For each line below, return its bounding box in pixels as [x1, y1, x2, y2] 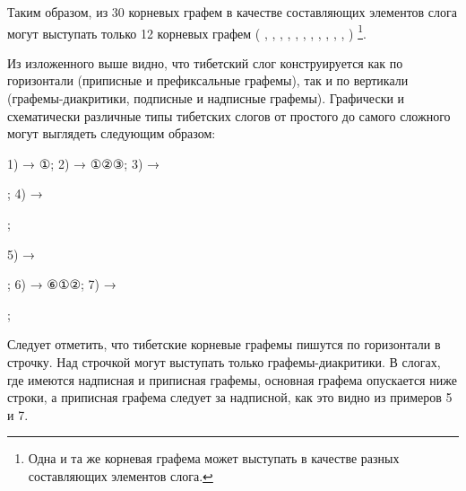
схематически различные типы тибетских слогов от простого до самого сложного [7, 106, 451, 125]
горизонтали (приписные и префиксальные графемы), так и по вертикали [7, 71, 409, 90]
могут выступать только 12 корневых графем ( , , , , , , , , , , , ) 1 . [7, 21, 367, 42]
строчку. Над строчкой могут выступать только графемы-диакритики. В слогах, [7, 352, 441, 371]
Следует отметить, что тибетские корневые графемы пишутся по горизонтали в [7, 335, 441, 354]
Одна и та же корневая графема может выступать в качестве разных [28, 449, 400, 468]
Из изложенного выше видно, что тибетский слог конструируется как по [7, 53, 403, 72]
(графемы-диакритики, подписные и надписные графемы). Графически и [7, 89, 405, 108]
